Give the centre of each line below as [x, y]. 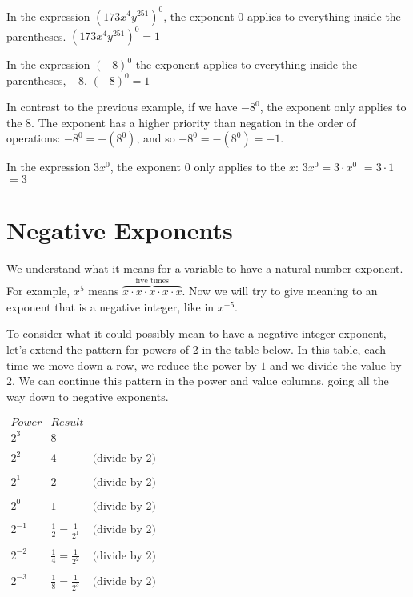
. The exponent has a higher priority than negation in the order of [194, 122]
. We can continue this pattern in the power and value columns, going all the [200, 381]
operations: [34, 138]
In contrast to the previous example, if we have [122, 107]
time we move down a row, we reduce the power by [132, 365]
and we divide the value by [336, 365]
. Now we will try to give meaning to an [280, 291]
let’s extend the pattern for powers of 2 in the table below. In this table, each [196, 349]
